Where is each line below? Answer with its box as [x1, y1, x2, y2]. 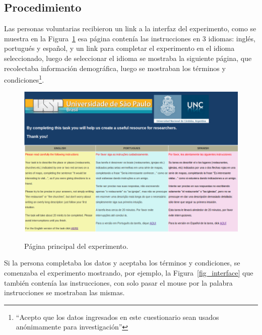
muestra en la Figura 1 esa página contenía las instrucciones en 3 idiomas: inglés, [4, 33, 255, 43]
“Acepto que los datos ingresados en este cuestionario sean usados [16, 311, 219, 322]
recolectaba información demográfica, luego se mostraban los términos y [4, 62, 226, 73]
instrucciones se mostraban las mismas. [4, 287, 125, 298]
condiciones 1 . [4, 73, 44, 85]
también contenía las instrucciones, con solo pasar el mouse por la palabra [4, 277, 233, 288]
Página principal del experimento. [24, 240, 128, 251]
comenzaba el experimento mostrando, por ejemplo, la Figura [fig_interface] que [4, 267, 253, 278]
